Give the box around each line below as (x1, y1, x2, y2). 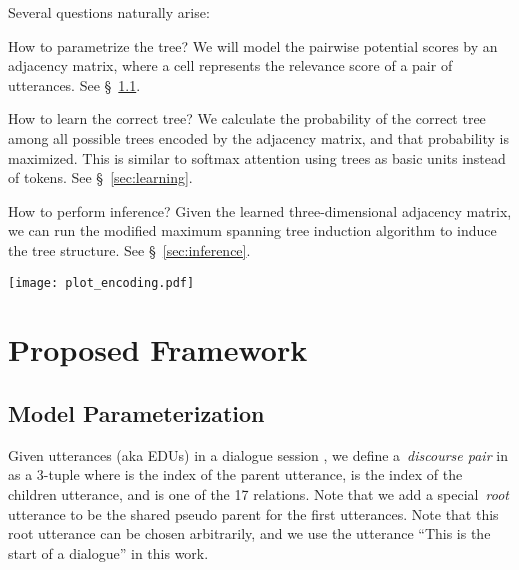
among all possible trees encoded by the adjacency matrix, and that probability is (8, 127, 509, 148)
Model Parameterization (8, 397, 265, 428)
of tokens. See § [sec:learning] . (8, 167, 193, 188)
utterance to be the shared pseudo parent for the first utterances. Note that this (8, 503, 499, 524)
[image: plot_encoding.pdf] (8, 275, 195, 290)
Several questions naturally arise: (8, 2, 210, 22)
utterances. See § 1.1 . (8, 74, 141, 95)
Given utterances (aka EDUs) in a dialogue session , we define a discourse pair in (8, 444, 508, 465)
